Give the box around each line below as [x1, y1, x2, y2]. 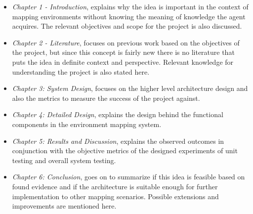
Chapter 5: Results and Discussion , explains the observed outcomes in [12, 135, 224, 146]
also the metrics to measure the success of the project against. [12, 92, 200, 103]
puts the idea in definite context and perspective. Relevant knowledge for [12, 56, 234, 67]
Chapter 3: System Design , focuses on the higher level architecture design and [12, 83, 248, 93]
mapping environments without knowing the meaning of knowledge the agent [12, 11, 246, 21]
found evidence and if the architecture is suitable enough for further [12, 181, 218, 191]
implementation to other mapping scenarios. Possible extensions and [12, 191, 219, 201]
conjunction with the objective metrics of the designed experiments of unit [12, 145, 238, 156]
